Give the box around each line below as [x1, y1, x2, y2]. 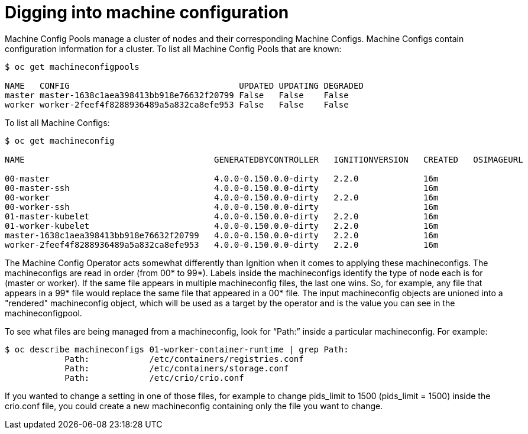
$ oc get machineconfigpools [5, 61, 140, 72]
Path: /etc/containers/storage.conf [64, 363, 289, 373]
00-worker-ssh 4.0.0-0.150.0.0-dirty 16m [5, 202, 439, 212]
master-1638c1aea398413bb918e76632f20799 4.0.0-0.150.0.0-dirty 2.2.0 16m [5, 230, 439, 240]
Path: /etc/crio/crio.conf [64, 373, 244, 383]
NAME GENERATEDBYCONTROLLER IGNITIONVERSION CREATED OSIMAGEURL [5, 154, 523, 164]
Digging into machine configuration [5, 2, 289, 22]
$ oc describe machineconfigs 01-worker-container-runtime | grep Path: [5, 344, 349, 354]
